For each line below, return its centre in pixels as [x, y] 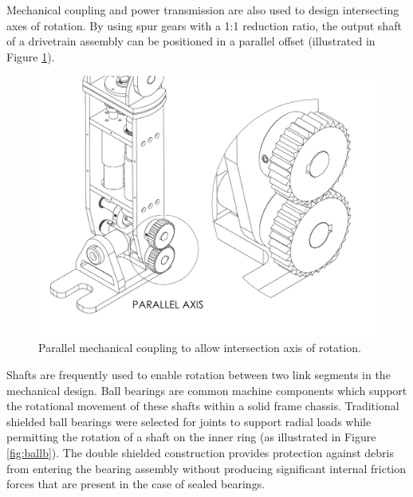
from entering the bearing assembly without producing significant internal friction [206, 468]
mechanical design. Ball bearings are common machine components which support [207, 390]
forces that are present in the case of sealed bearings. [136, 484]
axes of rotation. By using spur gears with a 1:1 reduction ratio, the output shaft [204, 25]
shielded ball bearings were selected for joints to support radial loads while [189, 421]
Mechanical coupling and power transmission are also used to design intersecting [203, 10]
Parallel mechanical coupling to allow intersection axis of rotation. [200, 348]
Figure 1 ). [31, 56]
